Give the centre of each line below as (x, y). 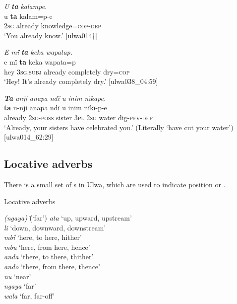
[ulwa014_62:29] (29, 137)
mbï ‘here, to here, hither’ (43, 237)
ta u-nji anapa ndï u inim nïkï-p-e (56, 108)
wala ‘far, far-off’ (29, 295)
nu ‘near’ (18, 276)
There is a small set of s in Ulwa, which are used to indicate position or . (115, 184)
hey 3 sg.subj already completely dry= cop (67, 71)
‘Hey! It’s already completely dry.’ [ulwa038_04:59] (81, 81)
